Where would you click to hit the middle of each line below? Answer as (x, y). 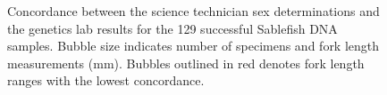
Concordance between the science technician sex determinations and (193, 11)
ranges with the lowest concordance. (106, 80)
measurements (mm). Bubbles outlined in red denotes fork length (186, 63)
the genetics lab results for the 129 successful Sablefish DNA (172, 28)
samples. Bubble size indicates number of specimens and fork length (193, 46)
